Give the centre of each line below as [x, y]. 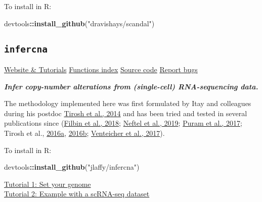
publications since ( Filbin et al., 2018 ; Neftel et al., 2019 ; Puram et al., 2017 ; [123, 123]
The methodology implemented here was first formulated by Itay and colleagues [128, 103]
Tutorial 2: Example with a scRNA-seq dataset [77, 194]
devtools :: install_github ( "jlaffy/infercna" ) [72, 167]
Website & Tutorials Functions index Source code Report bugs [101, 69]
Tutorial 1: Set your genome [48, 184]
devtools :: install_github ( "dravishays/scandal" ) [79, 23]
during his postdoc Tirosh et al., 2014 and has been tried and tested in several [126, 113]
